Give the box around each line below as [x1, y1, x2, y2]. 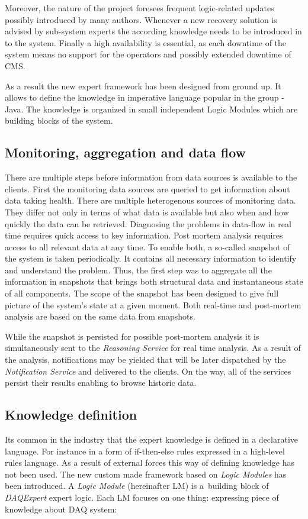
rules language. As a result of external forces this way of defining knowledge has [5, 456, 295, 469]
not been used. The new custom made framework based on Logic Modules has [5, 468, 287, 480]
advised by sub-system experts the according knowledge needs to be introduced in [5, 25, 302, 37]
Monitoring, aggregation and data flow [5, 143, 246, 162]
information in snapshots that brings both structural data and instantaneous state [5, 275, 303, 288]
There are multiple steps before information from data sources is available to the [5, 171, 297, 183]
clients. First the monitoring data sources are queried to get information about [5, 182, 290, 195]
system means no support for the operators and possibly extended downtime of [5, 48, 291, 60]
